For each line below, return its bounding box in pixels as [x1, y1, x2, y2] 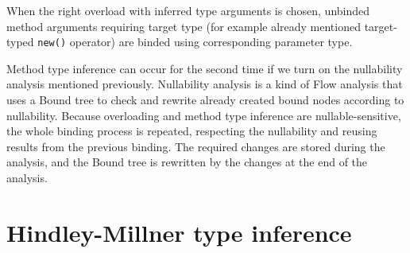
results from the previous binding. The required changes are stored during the [6, 138, 385, 154]
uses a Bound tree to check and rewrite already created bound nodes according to [6, 91, 404, 108]
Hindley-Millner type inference [6, 216, 352, 248]
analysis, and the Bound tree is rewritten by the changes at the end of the [6, 154, 368, 170]
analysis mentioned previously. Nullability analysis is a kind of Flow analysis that [6, 76, 403, 92]
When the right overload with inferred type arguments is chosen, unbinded [6, 2, 370, 18]
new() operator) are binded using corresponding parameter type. [37, 33, 353, 50]
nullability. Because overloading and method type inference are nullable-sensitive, [6, 107, 401, 123]
